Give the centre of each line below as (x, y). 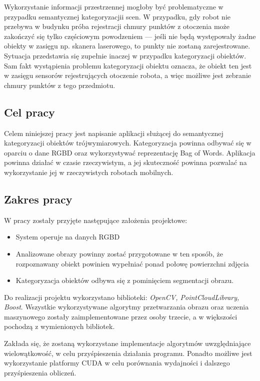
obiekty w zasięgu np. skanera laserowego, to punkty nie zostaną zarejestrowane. (127, 46)
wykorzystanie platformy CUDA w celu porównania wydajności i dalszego (117, 363)
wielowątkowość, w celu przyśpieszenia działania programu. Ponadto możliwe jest (128, 353)
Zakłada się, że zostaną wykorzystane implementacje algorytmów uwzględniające (127, 343)
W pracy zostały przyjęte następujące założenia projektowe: (96, 220)
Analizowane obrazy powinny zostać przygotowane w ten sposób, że (119, 253)
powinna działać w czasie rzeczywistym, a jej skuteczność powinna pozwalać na (125, 162)
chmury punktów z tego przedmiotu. (60, 85)
